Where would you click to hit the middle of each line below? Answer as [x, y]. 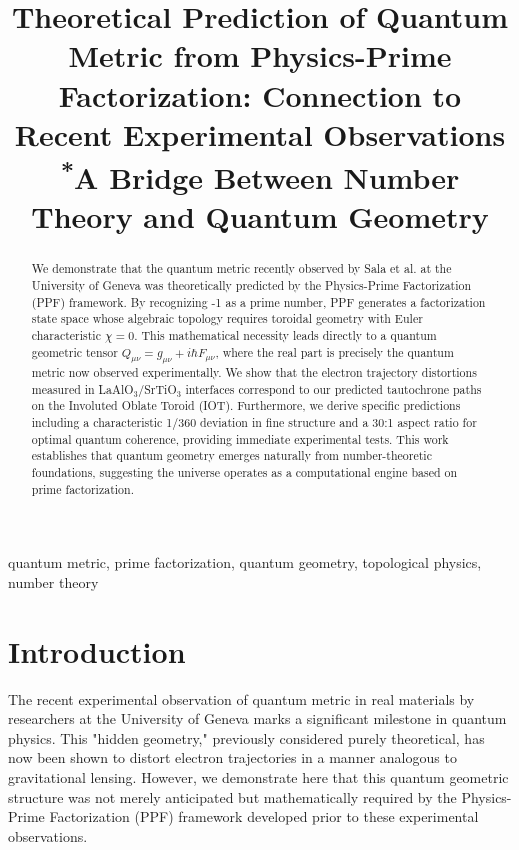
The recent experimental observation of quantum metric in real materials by [241, 698]
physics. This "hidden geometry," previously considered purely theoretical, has [246, 737]
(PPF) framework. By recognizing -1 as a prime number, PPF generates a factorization [258, 301]
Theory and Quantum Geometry [260, 216]
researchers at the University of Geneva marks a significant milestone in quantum [257, 718]
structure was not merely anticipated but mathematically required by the [232, 796]
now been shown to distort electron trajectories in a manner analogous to [232, 757]
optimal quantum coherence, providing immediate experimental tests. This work [240, 438]
